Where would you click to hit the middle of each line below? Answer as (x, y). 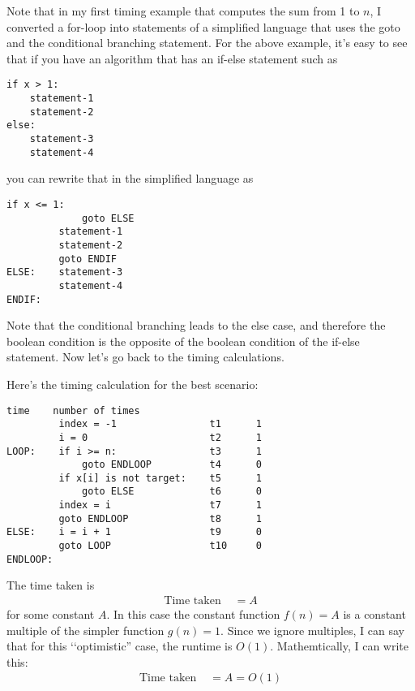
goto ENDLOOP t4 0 (172, 465)
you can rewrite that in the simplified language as (130, 178)
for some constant (51, 614)
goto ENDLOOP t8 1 (160, 518)
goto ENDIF (88, 259)
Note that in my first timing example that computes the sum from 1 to (183, 11)
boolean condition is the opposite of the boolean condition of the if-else (183, 341)
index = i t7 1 (160, 505)
